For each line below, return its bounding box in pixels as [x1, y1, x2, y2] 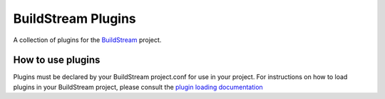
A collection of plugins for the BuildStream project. [13, 36, 162, 44]
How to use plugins [13, 54, 101, 66]
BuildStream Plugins [13, 11, 137, 26]
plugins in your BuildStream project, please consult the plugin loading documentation [13, 83, 263, 91]
